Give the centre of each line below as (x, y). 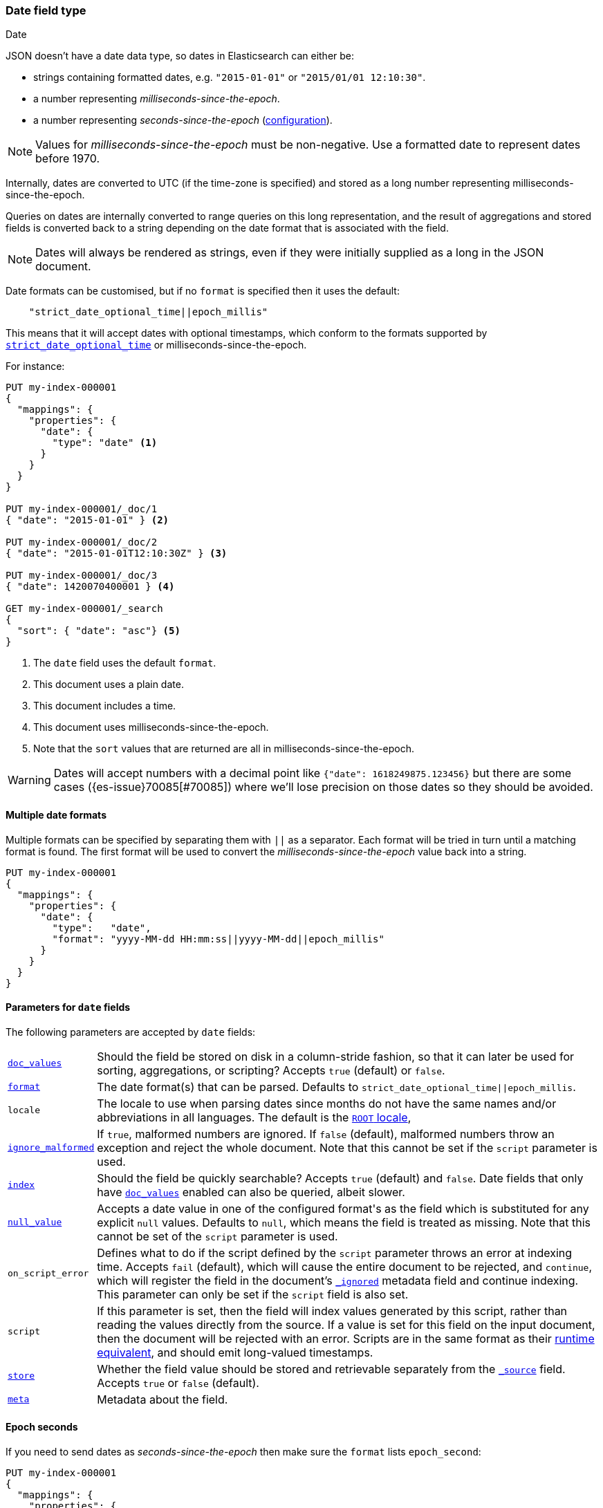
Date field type (46, 10)
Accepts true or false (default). (178, 1383)
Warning (29, 780)
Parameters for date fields (68, 1007)
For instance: (35, 366)
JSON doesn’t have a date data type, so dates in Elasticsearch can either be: (180, 56)
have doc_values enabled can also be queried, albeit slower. (251, 1192)
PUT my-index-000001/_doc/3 (82, 576)
